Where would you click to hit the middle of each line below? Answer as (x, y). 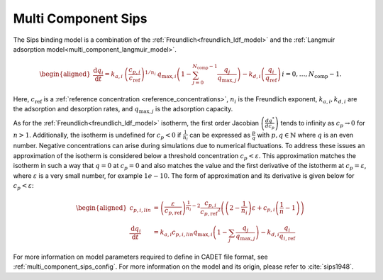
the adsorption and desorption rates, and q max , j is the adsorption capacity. (123, 110)
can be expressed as (220, 135)
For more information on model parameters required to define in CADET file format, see (141, 257)
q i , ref (287, 237)
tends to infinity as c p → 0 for (323, 124)
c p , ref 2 (211, 212)
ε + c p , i (264, 208)
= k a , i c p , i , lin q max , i (183, 233)
